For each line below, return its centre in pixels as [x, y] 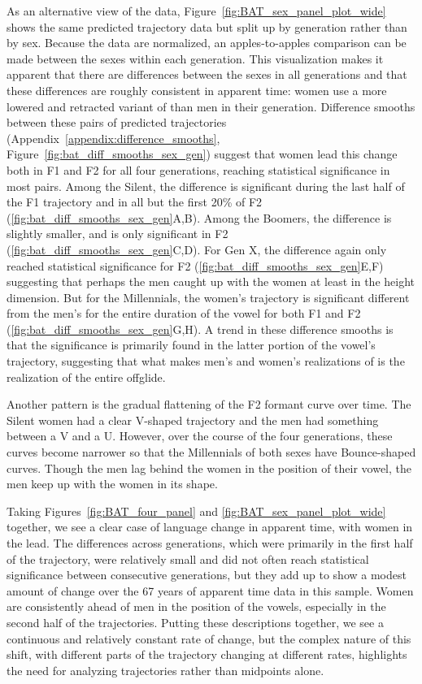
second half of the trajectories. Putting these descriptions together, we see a [195, 622]
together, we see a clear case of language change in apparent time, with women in [210, 527]
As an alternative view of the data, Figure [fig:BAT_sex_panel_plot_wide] [196, 11]
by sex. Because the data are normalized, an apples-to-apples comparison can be [207, 43]
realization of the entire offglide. [86, 377]
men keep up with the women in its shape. [112, 484]
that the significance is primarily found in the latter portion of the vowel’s [191, 345]
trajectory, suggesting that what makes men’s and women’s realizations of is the [206, 361]
